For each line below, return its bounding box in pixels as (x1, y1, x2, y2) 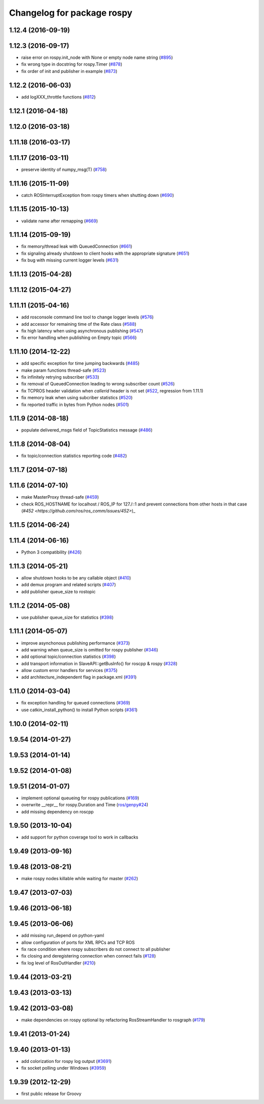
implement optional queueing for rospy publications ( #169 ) (21, 795, 139, 801)
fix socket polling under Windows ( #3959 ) (21, 1065, 106, 1071)
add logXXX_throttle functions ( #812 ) (21, 94, 96, 100)
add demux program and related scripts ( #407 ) (21, 582, 116, 588)
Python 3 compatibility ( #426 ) (21, 549, 82, 555)
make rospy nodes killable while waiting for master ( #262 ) (21, 876, 138, 882)
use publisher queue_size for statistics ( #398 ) (21, 614, 114, 620)
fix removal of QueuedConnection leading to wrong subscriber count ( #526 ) (21, 381, 175, 387)
